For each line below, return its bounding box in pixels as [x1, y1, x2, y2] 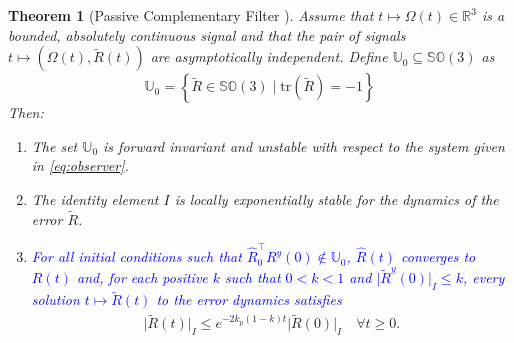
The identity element [31, 188, 159, 209]
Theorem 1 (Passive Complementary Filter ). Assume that [8, 5, 374, 25]
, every [462, 267, 505, 288]
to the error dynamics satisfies [156, 289, 342, 310]
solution [31, 289, 80, 310]
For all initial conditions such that [31, 246, 242, 267]
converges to [401, 246, 476, 267]
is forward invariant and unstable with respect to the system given [103, 135, 505, 156]
